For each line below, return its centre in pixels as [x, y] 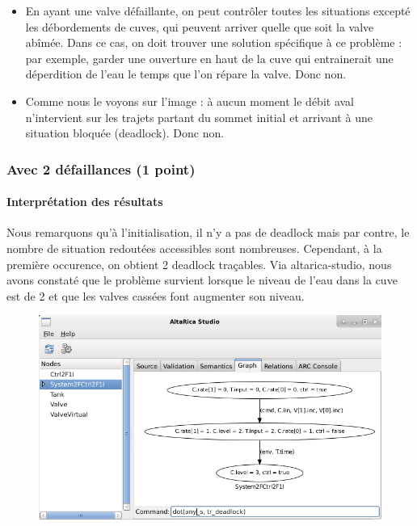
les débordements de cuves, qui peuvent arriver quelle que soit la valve [200, 26]
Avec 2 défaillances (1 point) [101, 168]
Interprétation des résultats [85, 202]
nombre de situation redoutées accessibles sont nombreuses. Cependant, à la [194, 248]
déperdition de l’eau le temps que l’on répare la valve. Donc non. [186, 74]
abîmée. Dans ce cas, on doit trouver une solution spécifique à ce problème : [214, 42]
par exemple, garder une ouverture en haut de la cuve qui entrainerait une [209, 58]
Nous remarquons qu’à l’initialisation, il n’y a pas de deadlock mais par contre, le [208, 232]
